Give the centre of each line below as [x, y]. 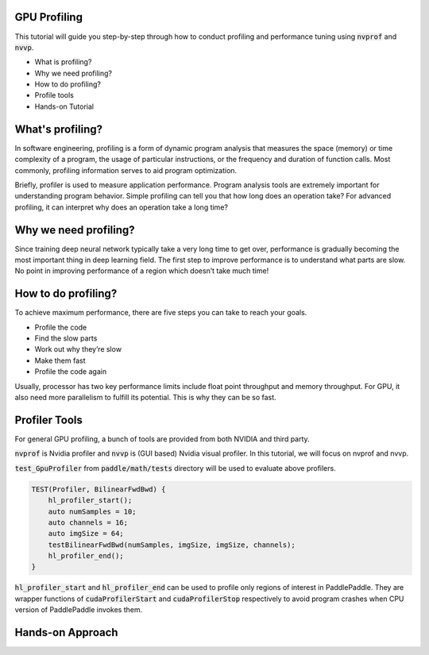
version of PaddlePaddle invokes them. [79, 610]
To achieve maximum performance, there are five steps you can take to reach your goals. [161, 313]
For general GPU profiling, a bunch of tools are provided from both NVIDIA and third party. [162, 439]
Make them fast [60, 360]
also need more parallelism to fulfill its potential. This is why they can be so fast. [146, 398]
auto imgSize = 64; [86, 534]
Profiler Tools [49, 420]
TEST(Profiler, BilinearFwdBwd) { [99, 489]
